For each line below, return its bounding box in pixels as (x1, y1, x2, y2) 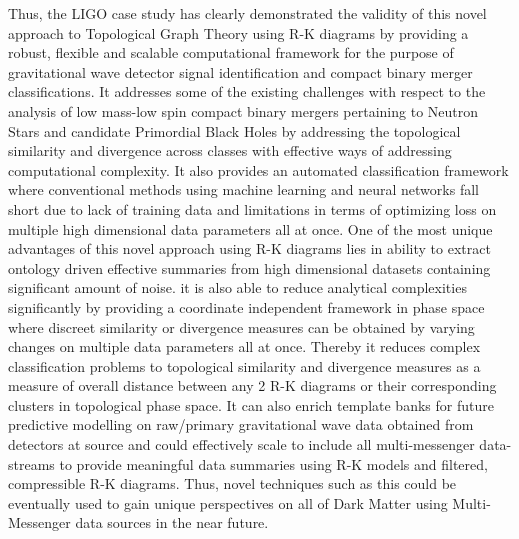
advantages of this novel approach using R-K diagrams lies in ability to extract (8, 238, 491, 259)
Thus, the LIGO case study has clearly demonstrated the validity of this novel (8, 3, 487, 23)
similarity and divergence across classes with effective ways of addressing (8, 140, 452, 161)
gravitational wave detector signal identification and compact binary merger (8, 61, 473, 82)
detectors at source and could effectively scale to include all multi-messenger (8, 434, 475, 455)
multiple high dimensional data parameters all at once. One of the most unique (8, 218, 493, 239)
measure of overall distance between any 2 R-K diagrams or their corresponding (8, 375, 497, 396)
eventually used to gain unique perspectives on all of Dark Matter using (8, 492, 448, 513)
